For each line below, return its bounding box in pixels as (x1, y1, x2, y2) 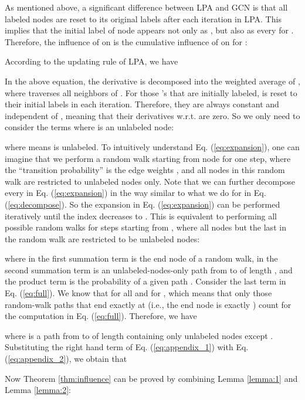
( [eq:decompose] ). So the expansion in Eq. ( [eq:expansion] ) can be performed (5, 198, 280, 210)
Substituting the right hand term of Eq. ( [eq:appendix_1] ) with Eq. (5, 341, 249, 353)
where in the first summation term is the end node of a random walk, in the (5, 252, 278, 265)
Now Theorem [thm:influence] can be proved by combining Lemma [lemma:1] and (5, 372, 298, 384)
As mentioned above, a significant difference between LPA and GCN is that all (5, 1, 288, 13)
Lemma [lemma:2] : (5, 384, 71, 396)
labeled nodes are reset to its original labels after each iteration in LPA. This (5, 12, 282, 25)
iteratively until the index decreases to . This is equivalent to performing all (5, 209, 277, 222)
